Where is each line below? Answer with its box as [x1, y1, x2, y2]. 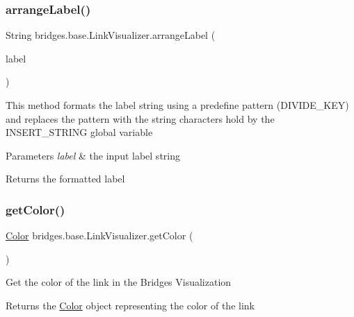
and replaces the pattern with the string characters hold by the [6, 111, 275, 126]
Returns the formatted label [6, 171, 125, 186]
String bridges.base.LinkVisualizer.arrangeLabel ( [6, 28, 216, 42]
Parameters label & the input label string [6, 148, 180, 162]
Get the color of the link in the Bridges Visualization [6, 275, 232, 289]
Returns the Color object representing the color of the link [6, 298, 255, 312]
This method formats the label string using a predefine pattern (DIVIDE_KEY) [6, 98, 349, 112]
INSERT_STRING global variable [6, 125, 153, 139]
